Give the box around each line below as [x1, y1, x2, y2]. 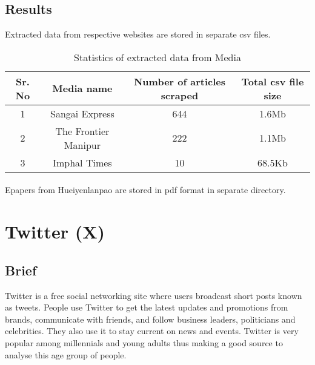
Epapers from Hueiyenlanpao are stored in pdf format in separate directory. [5, 183, 286, 196]
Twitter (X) [5, 219, 105, 244]
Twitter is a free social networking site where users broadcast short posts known [5, 289, 302, 301]
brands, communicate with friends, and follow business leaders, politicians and [5, 312, 296, 325]
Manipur [64, 137, 101, 152]
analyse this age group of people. [5, 348, 127, 361]
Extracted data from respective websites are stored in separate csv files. [5, 28, 271, 41]
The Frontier [55, 123, 110, 138]
